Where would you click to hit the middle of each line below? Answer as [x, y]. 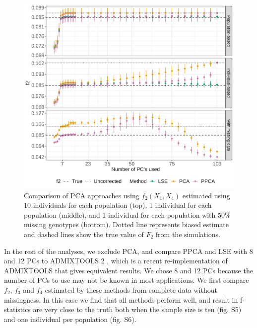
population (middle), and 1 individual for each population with [120, 214]
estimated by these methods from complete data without [131, 289]
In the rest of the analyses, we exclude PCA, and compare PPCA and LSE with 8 [128, 251]
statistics [17, 309]
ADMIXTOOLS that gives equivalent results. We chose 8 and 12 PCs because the [128, 270]
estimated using [206, 195]
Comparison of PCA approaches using [82, 195]
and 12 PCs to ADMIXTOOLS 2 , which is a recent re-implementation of [116, 261]
